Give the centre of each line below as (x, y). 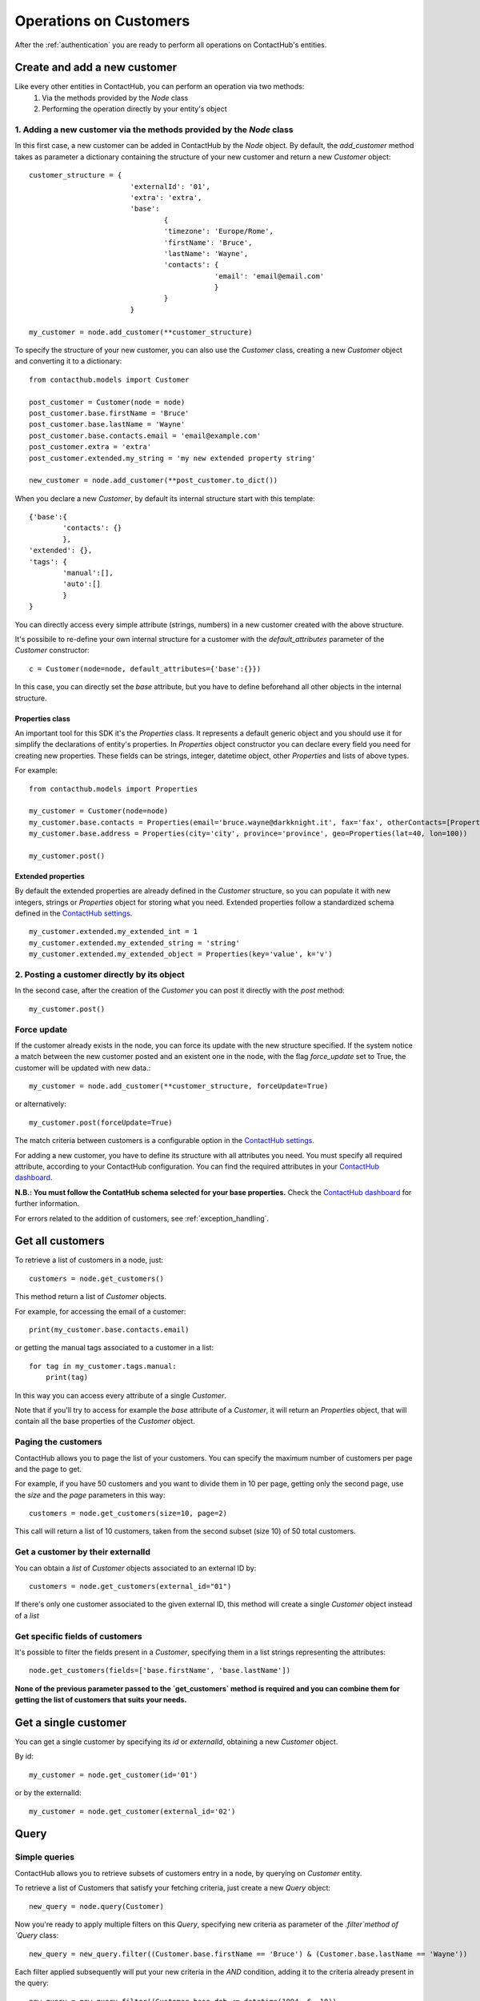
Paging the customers (59, 1442)
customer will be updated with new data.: (83, 1068)
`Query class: (37, 1935)
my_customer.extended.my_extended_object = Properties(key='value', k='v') (181, 954)
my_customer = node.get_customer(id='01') (114, 1774)
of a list (27, 1615)
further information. (47, 1204)
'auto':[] (82, 584)
